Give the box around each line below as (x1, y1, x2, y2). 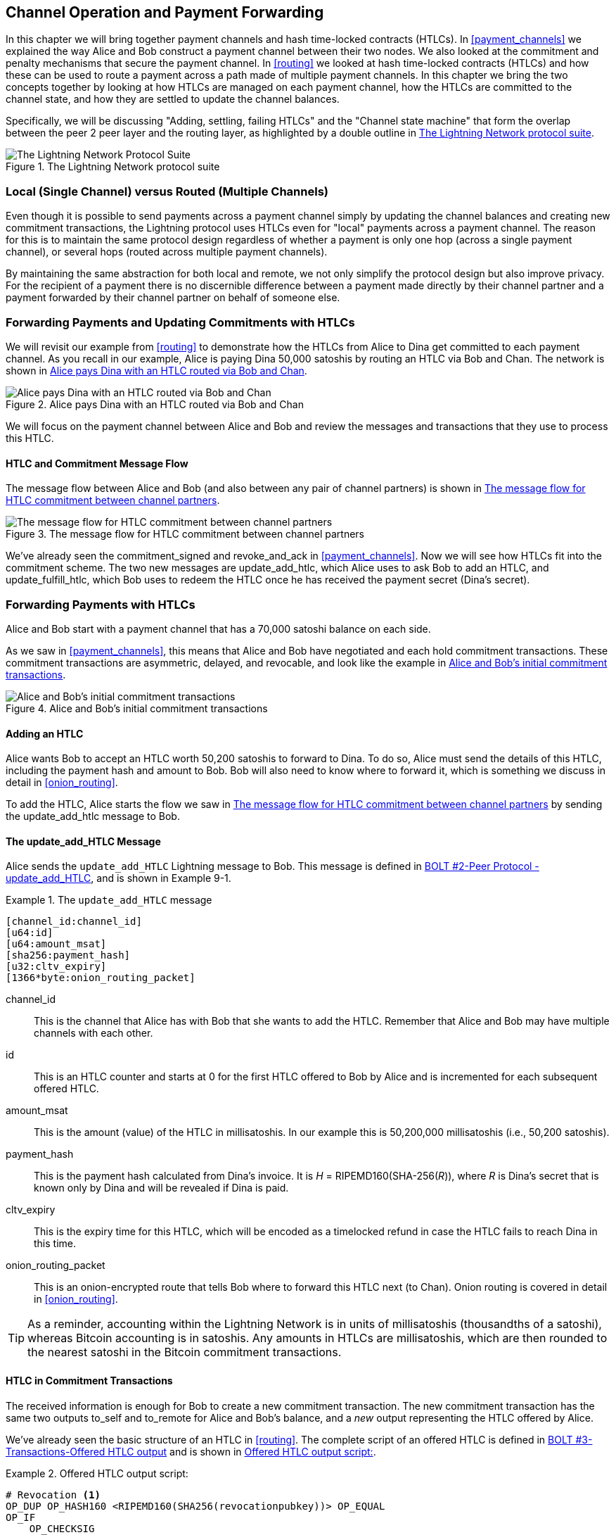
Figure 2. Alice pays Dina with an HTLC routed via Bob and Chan (6, 398, 304, 410)
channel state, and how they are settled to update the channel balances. (6, 93, 340, 106)
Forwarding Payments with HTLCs (6, 597, 195, 612)
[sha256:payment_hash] (6, 949, 131, 961)
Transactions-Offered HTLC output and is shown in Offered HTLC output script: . (6, 1445, 376, 1458)
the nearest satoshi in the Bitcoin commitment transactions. (27, 1345, 342, 1360)
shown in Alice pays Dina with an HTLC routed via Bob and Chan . (6, 364, 307, 377)
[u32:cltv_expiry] (6, 961, 107, 973)
